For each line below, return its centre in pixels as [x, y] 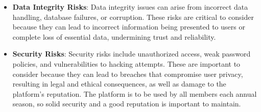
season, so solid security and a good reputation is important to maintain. [127, 104]
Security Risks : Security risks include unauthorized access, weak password [132, 54]
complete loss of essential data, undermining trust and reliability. [114, 36]
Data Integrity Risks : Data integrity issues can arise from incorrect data [130, 7]
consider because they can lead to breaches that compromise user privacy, [128, 74]
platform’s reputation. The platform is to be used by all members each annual [135, 93]
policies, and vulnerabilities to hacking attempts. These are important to [126, 63]
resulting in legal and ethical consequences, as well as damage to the [119, 84]
